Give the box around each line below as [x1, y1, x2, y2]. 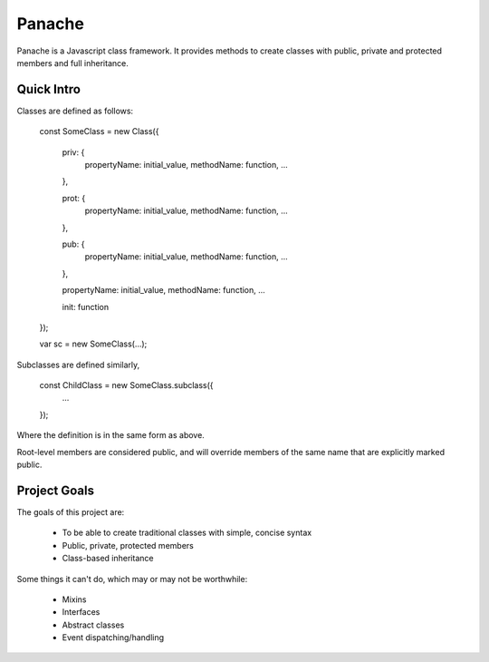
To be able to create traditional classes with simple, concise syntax [62, 527, 312, 539]
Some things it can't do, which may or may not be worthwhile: [16, 573, 248, 584]
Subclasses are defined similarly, [16, 359, 140, 370]
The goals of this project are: [16, 506, 125, 517]
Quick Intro [16, 82, 81, 97]
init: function [62, 301, 109, 312]
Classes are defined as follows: [16, 105, 134, 116]
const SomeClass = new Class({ [39, 126, 159, 137]
